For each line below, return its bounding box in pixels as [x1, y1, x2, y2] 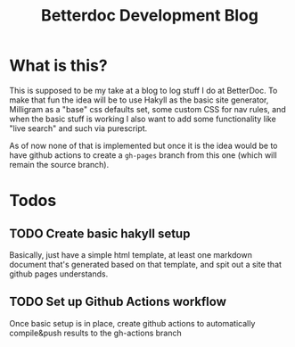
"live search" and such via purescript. [9, 122, 148, 134]
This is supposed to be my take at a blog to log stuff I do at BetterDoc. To [9, 85, 278, 95]
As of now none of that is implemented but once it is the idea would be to [9, 140, 278, 151]
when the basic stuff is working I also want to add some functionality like [9, 113, 276, 124]
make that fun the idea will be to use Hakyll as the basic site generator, [9, 95, 269, 105]
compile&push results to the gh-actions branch [9, 327, 182, 338]
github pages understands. [9, 269, 109, 279]
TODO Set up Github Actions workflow [9, 294, 227, 310]
